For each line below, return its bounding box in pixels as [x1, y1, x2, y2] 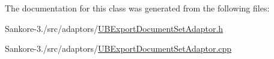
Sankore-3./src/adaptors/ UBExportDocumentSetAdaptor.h [5, 22, 224, 34]
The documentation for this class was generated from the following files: [5, 2, 270, 14]
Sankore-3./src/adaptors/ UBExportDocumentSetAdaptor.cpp [5, 42, 232, 55]
